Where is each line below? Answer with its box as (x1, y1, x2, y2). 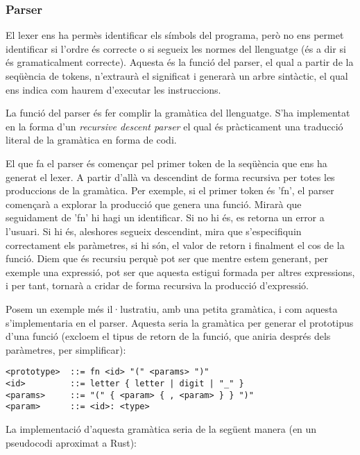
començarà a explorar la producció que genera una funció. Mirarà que (6, 196, 302, 211)
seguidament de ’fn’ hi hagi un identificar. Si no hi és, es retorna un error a (6, 210, 325, 225)
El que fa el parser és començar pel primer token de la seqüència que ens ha (6, 155, 327, 170)
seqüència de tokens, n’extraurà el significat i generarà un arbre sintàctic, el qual (6, 69, 348, 83)
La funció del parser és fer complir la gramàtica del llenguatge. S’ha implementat (6, 105, 350, 120)
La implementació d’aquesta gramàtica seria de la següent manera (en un (6, 421, 317, 436)
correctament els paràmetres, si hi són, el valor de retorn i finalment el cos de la (6, 237, 345, 252)
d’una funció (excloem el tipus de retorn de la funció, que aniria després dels (6, 329, 331, 343)
